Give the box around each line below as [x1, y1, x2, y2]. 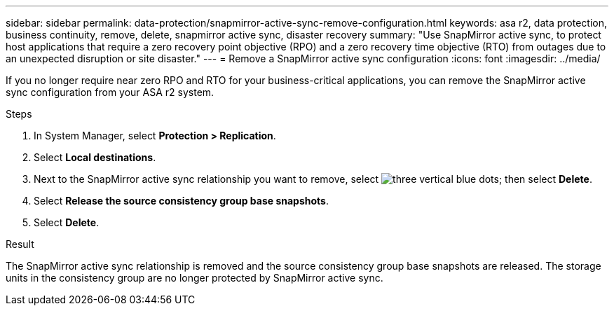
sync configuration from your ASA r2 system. [6, 86, 214, 98]
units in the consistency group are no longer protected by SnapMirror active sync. [6, 272, 383, 284]
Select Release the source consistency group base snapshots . [34, 195, 329, 207]
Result [6, 238, 34, 250]
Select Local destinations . [34, 151, 156, 163]
